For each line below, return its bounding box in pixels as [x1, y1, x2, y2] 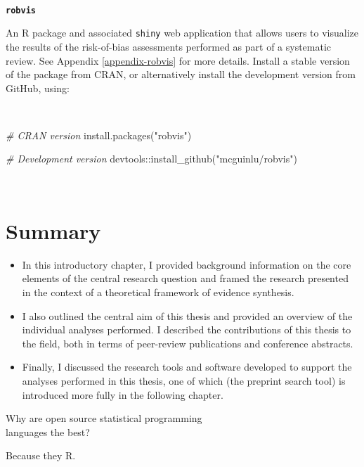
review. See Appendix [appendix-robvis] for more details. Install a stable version [6, 53, 350, 68]
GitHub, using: [6, 80, 70, 95]
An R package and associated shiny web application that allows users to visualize [6, 25, 358, 40]
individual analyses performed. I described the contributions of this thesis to [22, 322, 351, 337]
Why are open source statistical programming [6, 411, 202, 426]
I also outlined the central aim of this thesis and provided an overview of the [22, 308, 353, 323]
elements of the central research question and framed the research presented [22, 271, 349, 286]
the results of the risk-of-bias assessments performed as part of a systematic [6, 39, 332, 53]
